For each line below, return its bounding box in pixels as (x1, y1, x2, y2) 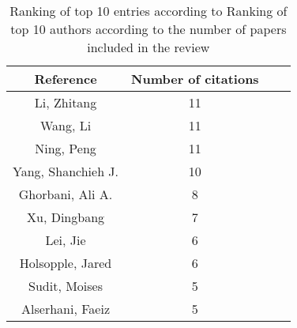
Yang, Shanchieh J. (13, 162, 119, 180)
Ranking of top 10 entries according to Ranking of (9, 2, 288, 20)
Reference (34, 70, 97, 88)
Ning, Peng (35, 139, 96, 157)
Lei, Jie (45, 231, 86, 249)
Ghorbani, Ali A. (18, 185, 113, 203)
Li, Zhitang (34, 93, 97, 111)
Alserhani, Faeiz (21, 300, 110, 318)
